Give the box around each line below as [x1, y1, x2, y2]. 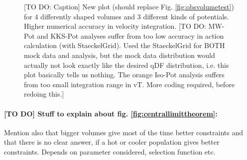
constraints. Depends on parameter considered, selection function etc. [4, 146, 216, 157]
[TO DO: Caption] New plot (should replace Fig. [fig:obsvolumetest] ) [24, 1, 234, 11]
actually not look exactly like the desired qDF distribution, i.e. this [24, 59, 229, 70]
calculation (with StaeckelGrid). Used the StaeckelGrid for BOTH [24, 40, 225, 51]
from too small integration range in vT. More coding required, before [24, 79, 235, 89]
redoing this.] [24, 89, 64, 99]
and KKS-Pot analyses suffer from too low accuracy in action [37, 30, 224, 41]
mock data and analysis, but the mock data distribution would [24, 50, 215, 60]
